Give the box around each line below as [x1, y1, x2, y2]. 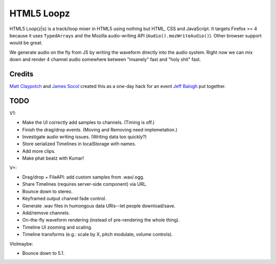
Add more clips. [22, 148, 56, 154]
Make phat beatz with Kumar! [22, 155, 84, 161]
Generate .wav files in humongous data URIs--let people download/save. [22, 203, 176, 209]
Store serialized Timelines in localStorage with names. [22, 141, 136, 147]
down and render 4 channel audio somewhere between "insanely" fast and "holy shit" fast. [9, 56, 201, 62]
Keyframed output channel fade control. [22, 195, 107, 202]
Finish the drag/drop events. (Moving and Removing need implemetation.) [22, 126, 178, 133]
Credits [9, 70, 34, 78]
